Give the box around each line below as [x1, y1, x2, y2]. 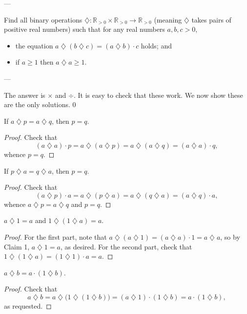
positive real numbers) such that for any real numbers [4, 24, 165, 34]
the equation [15, 40, 53, 50]
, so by [220, 231, 240, 242]
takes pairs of [191, 14, 231, 24]
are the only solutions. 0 [4, 99, 76, 110]
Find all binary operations [4, 14, 82, 24]
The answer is [4, 90, 45, 100]
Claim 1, [4, 241, 30, 251]
